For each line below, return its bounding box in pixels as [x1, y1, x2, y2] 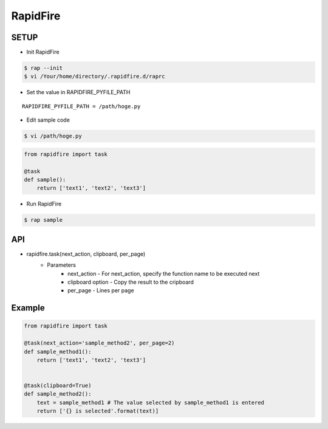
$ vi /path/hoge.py [24, 132, 82, 140]
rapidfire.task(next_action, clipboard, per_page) [26, 250, 146, 258]
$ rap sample [24, 216, 63, 224]
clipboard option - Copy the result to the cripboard [67, 278, 194, 286]
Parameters [47, 261, 76, 269]
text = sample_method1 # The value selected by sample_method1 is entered [36, 399, 264, 406]
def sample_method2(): [24, 391, 92, 397]
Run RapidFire [26, 201, 62, 208]
